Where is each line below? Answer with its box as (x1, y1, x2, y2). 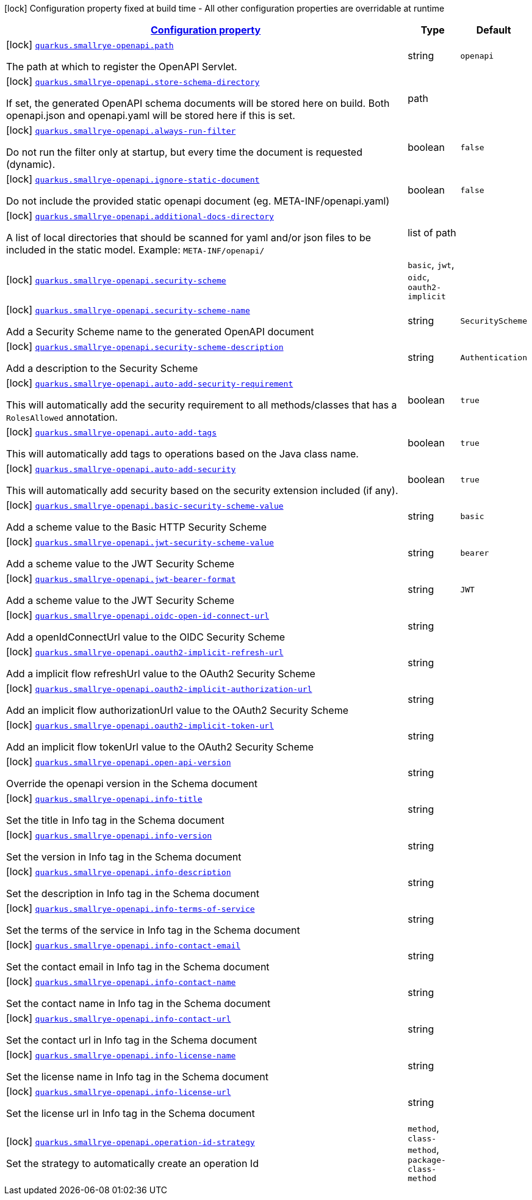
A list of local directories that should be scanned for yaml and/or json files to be (6, 231, 372, 244)
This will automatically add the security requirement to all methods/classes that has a (6, 399, 397, 411)
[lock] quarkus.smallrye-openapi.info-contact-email (6, 939, 241, 951)
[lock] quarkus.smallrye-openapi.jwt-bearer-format (6, 572, 236, 584)
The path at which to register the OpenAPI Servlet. (6, 60, 237, 73)
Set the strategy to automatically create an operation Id (6, 1157, 259, 1169)
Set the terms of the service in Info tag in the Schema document (6, 924, 300, 936)
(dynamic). (6, 158, 56, 170)
